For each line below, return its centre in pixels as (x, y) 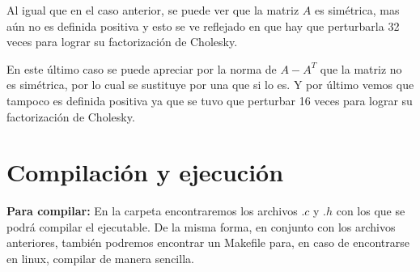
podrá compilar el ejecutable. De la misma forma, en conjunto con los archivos (201, 226)
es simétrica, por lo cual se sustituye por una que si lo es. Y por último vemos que (210, 85)
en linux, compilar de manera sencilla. (100, 259)
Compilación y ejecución (145, 172)
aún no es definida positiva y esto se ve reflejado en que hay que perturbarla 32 (203, 25)
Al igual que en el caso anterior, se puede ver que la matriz (153, 10)
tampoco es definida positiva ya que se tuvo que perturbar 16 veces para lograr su (210, 100)
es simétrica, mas (357, 10)
